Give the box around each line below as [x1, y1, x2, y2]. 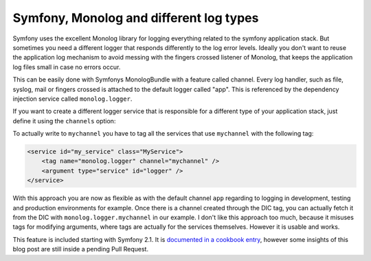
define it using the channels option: [12, 116, 116, 125]
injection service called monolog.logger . [12, 95, 133, 103]
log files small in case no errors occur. [12, 62, 121, 71]
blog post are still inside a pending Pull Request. [12, 245, 149, 253]
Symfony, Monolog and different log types [12, 10, 259, 25]
